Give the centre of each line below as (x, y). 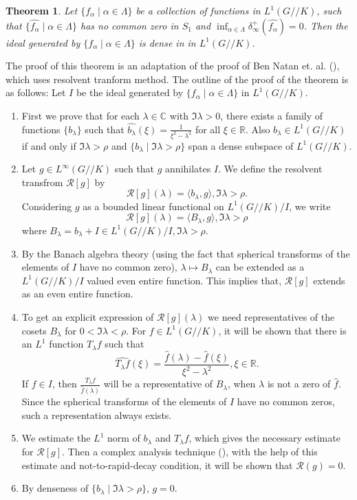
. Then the (326, 25)
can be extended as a (260, 267)
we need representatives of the (271, 316)
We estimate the (56, 438)
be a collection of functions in (198, 10)
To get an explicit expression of (88, 316)
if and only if (49, 145)
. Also (258, 129)
